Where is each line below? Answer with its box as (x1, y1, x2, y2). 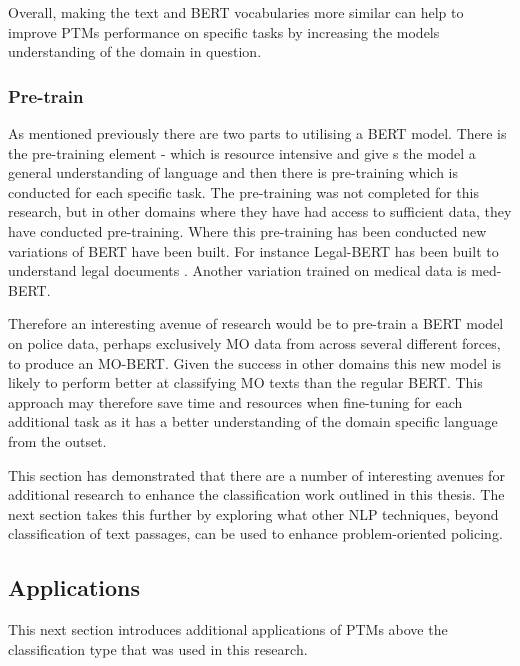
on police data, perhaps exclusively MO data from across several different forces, (8, 332, 501, 353)
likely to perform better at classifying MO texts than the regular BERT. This (8, 372, 483, 393)
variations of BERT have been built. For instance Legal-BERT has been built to (8, 240, 499, 261)
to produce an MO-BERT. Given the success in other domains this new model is (8, 352, 502, 373)
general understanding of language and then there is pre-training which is (8, 162, 459, 183)
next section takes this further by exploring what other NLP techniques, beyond (8, 503, 499, 524)
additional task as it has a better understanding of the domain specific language (8, 411, 498, 432)
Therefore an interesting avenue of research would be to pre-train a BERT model (8, 313, 504, 334)
